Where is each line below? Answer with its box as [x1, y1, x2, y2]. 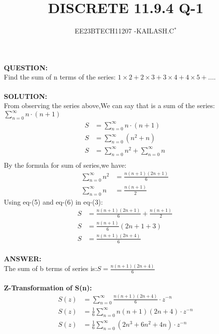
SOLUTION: [4, 91, 47, 101]
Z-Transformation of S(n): [4, 282, 92, 292]
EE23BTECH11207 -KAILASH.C [74, 26, 174, 36]
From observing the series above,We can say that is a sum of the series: [4, 100, 215, 111]
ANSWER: [4, 254, 42, 264]
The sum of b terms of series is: [4, 263, 97, 273]
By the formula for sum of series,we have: [4, 159, 127, 170]
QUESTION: [4, 62, 48, 72]
